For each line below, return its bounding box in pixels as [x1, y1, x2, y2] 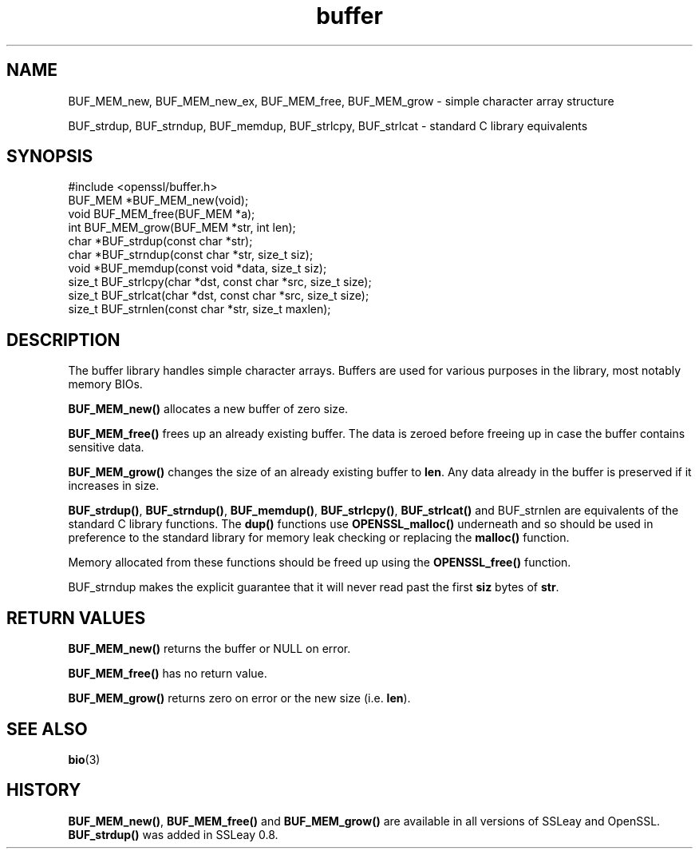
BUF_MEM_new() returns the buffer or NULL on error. [68, 642, 351, 656]
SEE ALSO [6, 718, 88, 739]
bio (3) [68, 752, 101, 766]
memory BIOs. [68, 377, 143, 392]
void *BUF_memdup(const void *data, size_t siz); [68, 261, 327, 276]
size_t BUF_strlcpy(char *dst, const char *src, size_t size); [68, 275, 372, 289]
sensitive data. [68, 440, 144, 455]
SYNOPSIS [6, 146, 93, 167]
